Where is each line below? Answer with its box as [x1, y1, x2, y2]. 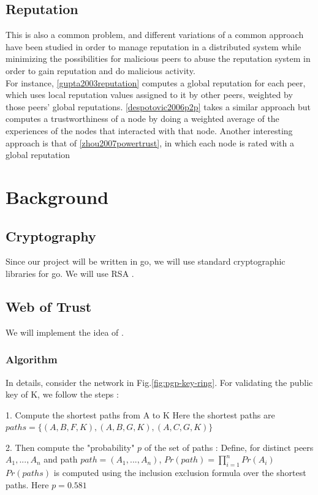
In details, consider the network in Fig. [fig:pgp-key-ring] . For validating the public [6, 376, 313, 388]
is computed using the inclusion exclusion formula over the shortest [53, 466, 306, 479]
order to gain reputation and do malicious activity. [6, 64, 195, 77]
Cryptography [6, 226, 96, 245]
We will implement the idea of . [6, 325, 124, 338]
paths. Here [6, 478, 49, 491]
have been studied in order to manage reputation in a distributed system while [6, 40, 301, 53]
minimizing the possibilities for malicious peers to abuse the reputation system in [6, 52, 311, 65]
